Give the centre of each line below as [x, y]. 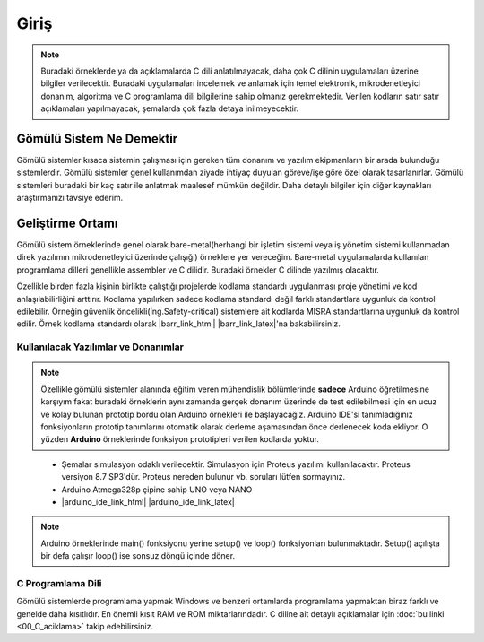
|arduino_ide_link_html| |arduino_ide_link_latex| [148, 501]
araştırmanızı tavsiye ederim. [70, 198]
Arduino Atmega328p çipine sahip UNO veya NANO [157, 490]
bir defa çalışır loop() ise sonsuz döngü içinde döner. [138, 556]
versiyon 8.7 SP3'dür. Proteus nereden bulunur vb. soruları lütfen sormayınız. [203, 477]
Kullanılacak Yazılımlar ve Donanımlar [100, 347]
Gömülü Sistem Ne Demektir [97, 139]
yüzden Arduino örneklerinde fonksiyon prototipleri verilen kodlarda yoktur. [180, 439]
